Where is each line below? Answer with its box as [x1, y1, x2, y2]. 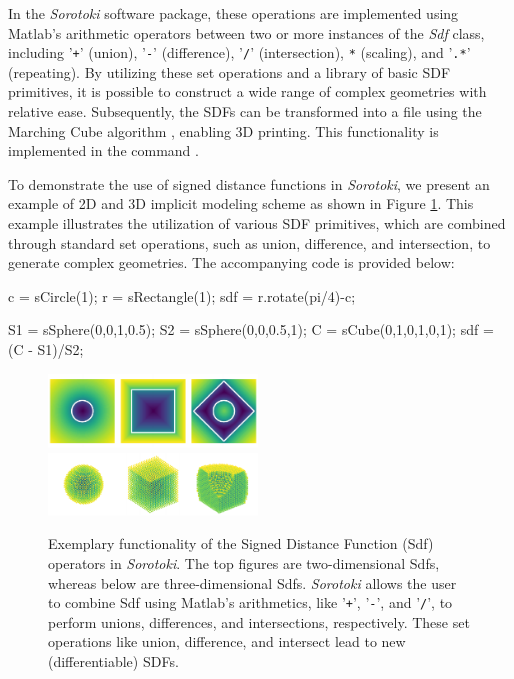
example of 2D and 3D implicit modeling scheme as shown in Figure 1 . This [8, 193, 474, 214]
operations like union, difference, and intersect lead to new [48, 631, 406, 652]
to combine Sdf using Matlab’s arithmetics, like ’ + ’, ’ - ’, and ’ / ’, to [48, 592, 453, 613]
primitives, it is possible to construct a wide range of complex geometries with [8, 81, 487, 102]
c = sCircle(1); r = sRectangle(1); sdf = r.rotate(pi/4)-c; [8, 285, 356, 306]
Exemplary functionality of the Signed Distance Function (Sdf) [48, 533, 434, 554]
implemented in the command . [8, 140, 199, 161]
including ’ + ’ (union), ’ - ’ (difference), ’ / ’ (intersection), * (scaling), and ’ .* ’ [8, 42, 471, 63]
